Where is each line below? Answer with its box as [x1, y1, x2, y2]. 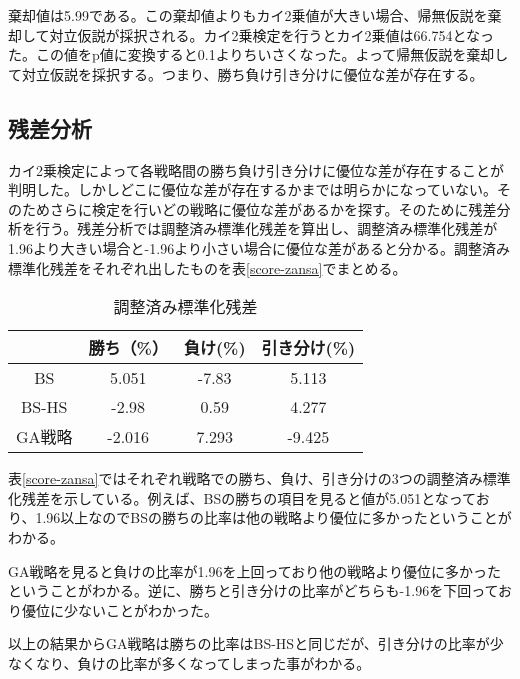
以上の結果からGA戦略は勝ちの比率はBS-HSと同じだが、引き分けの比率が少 [8, 633, 504, 654]
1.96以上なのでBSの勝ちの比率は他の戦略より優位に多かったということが [35, 507, 512, 528]
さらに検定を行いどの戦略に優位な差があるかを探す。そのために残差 [49, 198, 497, 219]
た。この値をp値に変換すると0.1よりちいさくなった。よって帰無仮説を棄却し [8, 44, 509, 65]
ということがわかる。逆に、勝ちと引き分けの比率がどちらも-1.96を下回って [8, 580, 499, 601]
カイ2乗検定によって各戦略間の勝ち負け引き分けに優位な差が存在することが [8, 159, 504, 180]
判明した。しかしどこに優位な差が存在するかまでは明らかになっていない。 [8, 179, 497, 200]
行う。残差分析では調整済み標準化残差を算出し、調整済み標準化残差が [35, 218, 498, 239]
